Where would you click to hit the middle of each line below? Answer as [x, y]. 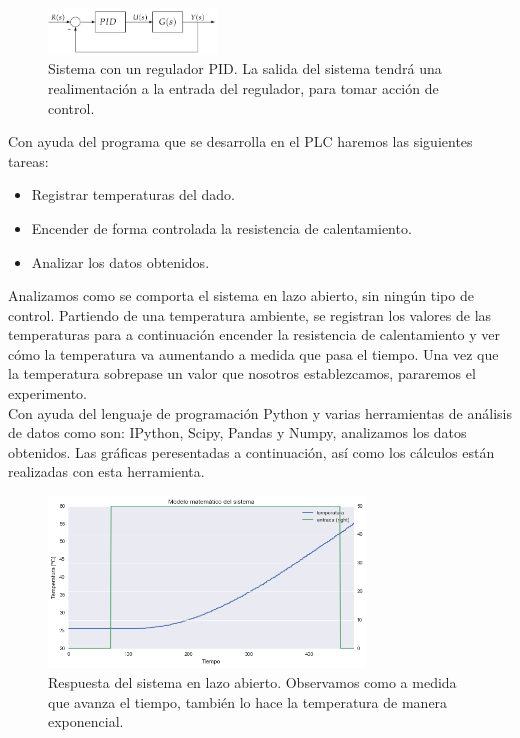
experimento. [47, 393]
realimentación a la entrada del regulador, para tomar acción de [243, 87]
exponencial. [86, 721]
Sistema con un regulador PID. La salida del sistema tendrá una [245, 68]
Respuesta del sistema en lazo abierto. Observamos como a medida [252, 681]
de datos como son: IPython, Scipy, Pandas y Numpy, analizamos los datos [237, 432]
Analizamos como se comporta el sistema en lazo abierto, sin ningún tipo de [241, 295]
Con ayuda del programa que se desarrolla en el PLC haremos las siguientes [240, 141]
